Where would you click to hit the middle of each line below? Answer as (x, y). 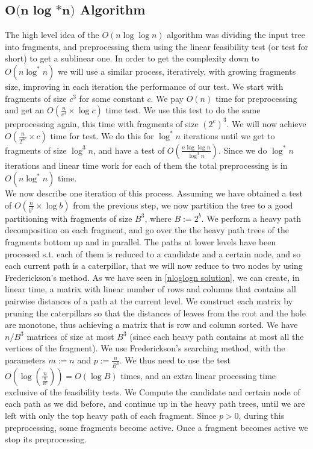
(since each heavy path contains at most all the (217, 336)
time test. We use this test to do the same (183, 110)
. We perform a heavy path (251, 218)
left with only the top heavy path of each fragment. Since (111, 416)
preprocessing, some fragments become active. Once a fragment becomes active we (156, 427)
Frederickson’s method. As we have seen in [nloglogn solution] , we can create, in (152, 277)
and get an (25, 110)
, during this (262, 416)
